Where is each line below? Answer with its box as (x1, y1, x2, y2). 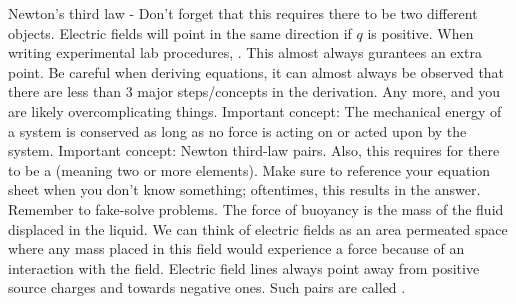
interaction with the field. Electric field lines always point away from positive (8, 257, 480, 278)
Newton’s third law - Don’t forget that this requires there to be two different (8, 3, 478, 23)
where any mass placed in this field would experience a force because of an (8, 238, 465, 259)
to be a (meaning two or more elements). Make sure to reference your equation (8, 159, 491, 180)
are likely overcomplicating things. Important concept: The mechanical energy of (8, 100, 502, 121)
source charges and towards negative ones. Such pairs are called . (8, 277, 406, 298)
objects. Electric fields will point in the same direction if (8, 22, 352, 43)
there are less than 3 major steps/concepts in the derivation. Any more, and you (8, 81, 501, 102)
